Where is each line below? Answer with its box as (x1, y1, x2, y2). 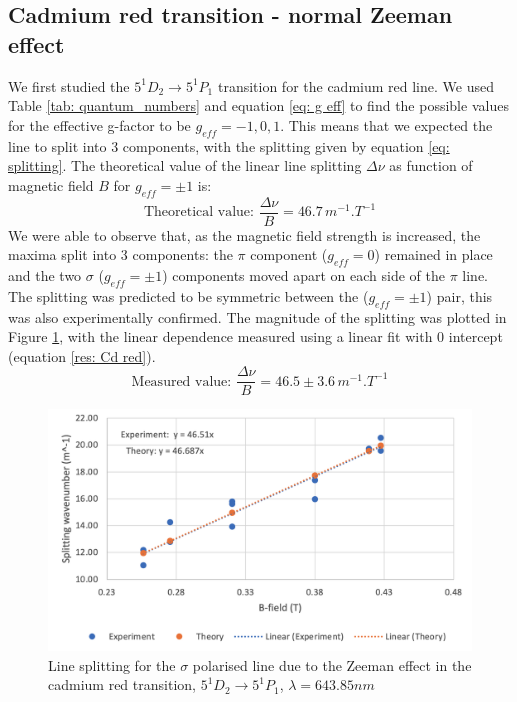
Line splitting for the (48, 654, 176, 675)
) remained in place (374, 244, 493, 265)
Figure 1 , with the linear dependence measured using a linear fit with (8, 326, 433, 347)
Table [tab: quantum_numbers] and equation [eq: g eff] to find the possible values (8, 95, 509, 116)
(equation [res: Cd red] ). (8, 345, 156, 366)
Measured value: (131, 374, 232, 389)
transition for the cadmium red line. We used (217, 75, 494, 96)
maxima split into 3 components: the (8, 244, 233, 265)
